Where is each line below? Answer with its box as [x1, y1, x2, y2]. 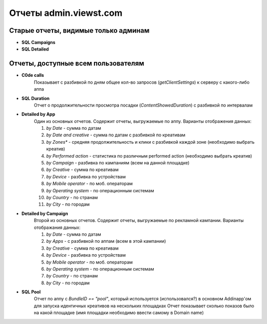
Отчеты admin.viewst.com [9, 7, 123, 18]
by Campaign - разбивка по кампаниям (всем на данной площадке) [46, 160, 190, 166]
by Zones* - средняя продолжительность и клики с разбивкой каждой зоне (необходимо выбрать [46, 139, 255, 145]
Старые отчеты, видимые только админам [9, 26, 150, 35]
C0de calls [21, 72, 44, 78]
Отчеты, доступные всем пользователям [9, 59, 144, 68]
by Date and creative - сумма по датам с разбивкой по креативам [46, 132, 185, 138]
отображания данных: [34, 224, 81, 230]
